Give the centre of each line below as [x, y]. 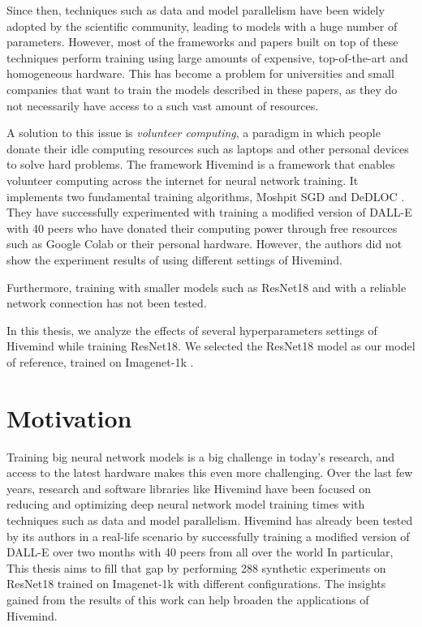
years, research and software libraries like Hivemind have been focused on [189, 488]
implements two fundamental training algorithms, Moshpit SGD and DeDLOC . [206, 196]
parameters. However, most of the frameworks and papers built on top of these [202, 42]
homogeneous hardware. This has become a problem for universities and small [200, 73]
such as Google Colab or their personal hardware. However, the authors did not [205, 244]
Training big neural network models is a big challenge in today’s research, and [201, 456]
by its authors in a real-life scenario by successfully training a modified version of [208, 536]
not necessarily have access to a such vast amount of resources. [163, 105]
